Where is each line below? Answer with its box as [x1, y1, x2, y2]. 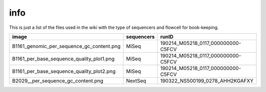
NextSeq [126, 77, 146, 84]
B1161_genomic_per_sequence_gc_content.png [12, 43, 121, 49]
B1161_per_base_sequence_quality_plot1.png [12, 55, 115, 62]
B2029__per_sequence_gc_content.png [12, 77, 103, 84]
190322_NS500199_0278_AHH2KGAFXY [160, 77, 254, 84]
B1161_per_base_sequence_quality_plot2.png [12, 68, 116, 74]
